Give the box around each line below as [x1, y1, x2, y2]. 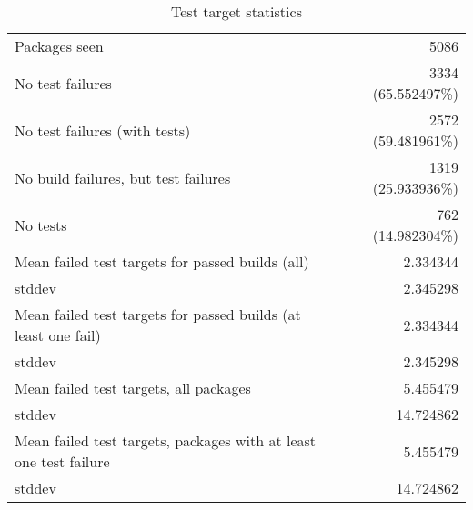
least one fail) [15, 325, 101, 345]
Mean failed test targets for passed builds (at [15, 304, 301, 325]
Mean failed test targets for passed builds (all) [15, 251, 309, 272]
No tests [15, 214, 67, 235]
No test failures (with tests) [15, 119, 191, 141]
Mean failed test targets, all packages [15, 377, 251, 398]
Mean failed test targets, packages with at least [15, 430, 317, 451]
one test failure [15, 451, 110, 472]
